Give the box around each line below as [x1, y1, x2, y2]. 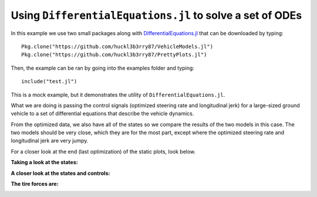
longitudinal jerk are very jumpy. [11, 137, 89, 144]
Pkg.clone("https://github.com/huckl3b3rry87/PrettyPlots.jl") [21, 52, 207, 58]
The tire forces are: [11, 181, 59, 188]
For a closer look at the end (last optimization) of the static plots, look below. [11, 148, 196, 155]
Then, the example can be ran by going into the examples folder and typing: [11, 64, 195, 72]
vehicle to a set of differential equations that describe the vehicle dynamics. [11, 110, 194, 117]
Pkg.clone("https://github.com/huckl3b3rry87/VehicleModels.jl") [21, 43, 214, 50]
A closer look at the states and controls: [11, 169, 110, 176]
